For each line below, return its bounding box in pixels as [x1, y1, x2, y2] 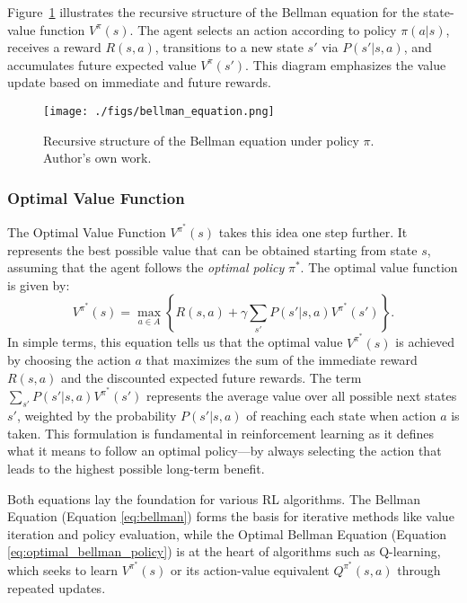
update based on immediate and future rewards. [7, 73, 271, 92]
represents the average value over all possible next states [146, 386, 457, 405]
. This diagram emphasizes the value [245, 55, 446, 74]
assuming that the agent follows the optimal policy [7, 258, 285, 277]
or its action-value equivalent [171, 560, 330, 579]
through [397, 560, 441, 579]
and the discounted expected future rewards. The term [60, 368, 362, 386]
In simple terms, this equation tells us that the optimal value [7, 333, 343, 351]
